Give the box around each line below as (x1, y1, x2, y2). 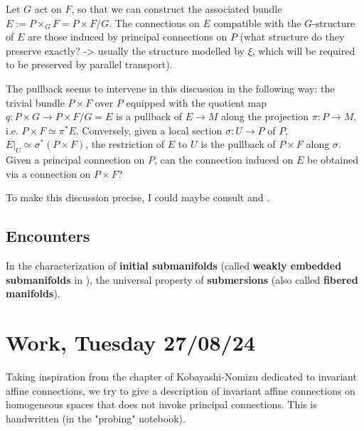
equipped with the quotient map (126, 95, 267, 110)
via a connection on (6, 166, 91, 181)
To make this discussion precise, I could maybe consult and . (6, 190, 270, 205)
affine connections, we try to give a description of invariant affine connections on (6, 383, 355, 398)
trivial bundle (6, 95, 65, 110)
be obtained (306, 152, 358, 167)
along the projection (221, 109, 309, 124)
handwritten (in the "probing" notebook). (6, 410, 186, 425)
